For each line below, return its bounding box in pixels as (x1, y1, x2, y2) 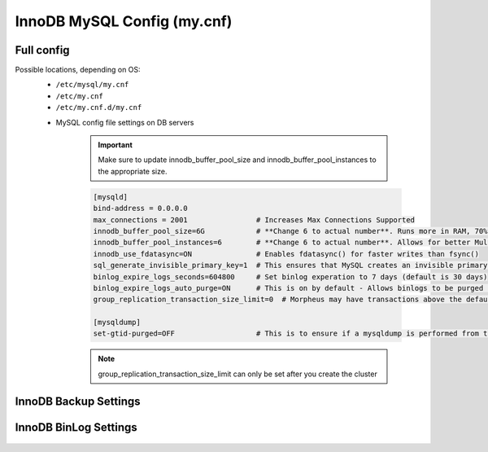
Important (98, 140, 133, 150)
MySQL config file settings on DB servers (55, 117, 194, 127)
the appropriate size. (98, 166, 168, 176)
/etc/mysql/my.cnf (55, 80, 129, 90)
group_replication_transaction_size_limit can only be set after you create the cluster (98, 369, 377, 379)
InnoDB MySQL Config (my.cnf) (15, 12, 233, 30)
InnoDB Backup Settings (15, 394, 142, 408)
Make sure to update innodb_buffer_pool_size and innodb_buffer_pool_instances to (98, 155, 377, 165)
